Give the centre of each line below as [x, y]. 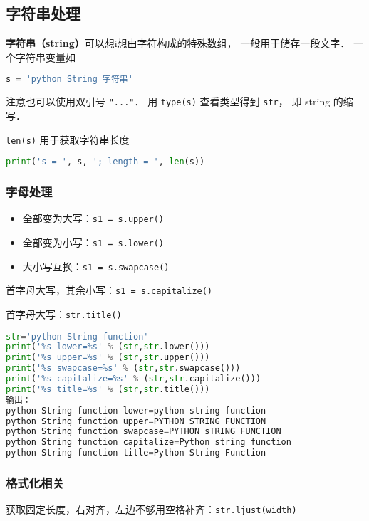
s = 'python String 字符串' [69, 79]
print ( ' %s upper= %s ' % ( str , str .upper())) [108, 358]
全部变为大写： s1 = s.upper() [93, 218]
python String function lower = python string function [136, 410]
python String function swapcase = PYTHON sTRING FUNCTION [144, 432]
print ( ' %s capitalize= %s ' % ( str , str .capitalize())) [134, 379]
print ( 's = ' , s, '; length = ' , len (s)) [105, 162]
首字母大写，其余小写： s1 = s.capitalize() [109, 290]
